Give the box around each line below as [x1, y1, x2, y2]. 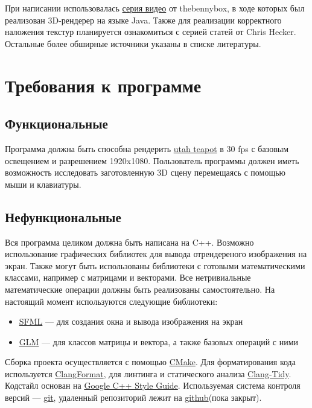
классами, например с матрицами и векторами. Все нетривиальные [5, 271, 251, 284]
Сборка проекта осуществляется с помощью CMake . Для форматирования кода [5, 355, 296, 368]
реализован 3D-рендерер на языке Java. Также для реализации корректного [5, 13, 282, 26]
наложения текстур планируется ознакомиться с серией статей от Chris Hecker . [5, 25, 296, 38]
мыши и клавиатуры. [5, 177, 81, 190]
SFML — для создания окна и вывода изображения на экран [19, 315, 243, 328]
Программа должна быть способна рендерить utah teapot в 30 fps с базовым [5, 142, 289, 155]
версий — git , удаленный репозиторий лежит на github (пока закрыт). [5, 391, 262, 404]
